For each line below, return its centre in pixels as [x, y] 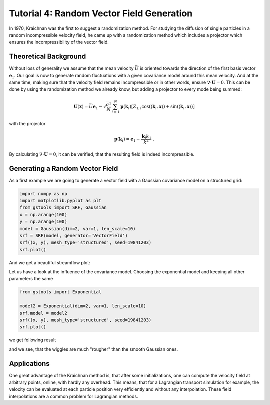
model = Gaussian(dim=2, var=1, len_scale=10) [78, 229]
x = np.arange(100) [43, 215]
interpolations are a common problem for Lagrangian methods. [74, 396]
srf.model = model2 [43, 313]
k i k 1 [147, 137]
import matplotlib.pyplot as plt [61, 200]
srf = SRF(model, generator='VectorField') [74, 236]
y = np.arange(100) [43, 222]
